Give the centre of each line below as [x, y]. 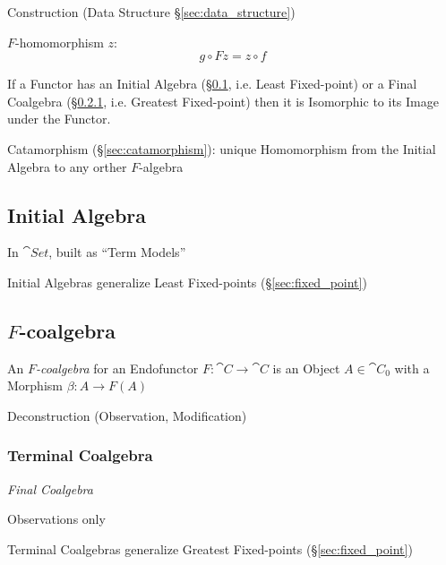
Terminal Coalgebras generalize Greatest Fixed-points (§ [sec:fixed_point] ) [210, 548]
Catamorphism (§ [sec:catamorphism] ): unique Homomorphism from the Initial [222, 148]
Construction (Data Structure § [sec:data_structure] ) [151, 12]
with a [412, 368]
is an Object [306, 368]
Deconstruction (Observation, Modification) [127, 415]
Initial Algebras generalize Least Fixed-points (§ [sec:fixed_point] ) [187, 282]
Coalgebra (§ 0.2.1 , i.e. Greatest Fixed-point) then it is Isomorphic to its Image [223, 101]
